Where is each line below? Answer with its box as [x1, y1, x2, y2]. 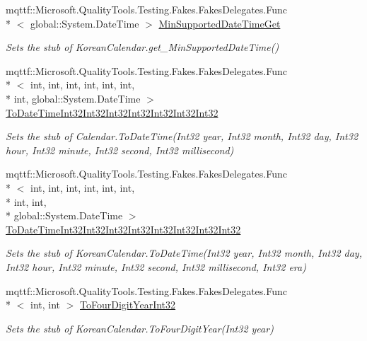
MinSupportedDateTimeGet [158, 16, 281, 30]
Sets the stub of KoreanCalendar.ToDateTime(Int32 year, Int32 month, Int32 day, [6, 245, 362, 260]
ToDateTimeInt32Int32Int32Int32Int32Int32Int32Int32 [6, 221, 241, 236]
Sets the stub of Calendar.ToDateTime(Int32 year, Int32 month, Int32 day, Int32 [6, 129, 359, 144]
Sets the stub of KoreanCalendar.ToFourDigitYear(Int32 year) [6, 320, 274, 335]
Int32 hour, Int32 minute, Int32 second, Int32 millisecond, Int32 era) [6, 259, 306, 274]
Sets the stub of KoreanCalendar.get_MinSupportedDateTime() [6, 40, 279, 54]
